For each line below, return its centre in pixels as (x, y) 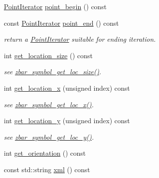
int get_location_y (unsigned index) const (67, 121)
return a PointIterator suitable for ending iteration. (80, 39)
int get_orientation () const (45, 153)
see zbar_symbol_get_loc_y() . (49, 137)
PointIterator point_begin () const (55, 6)
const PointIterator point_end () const (61, 23)
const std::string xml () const (47, 169)
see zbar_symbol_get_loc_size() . (53, 72)
